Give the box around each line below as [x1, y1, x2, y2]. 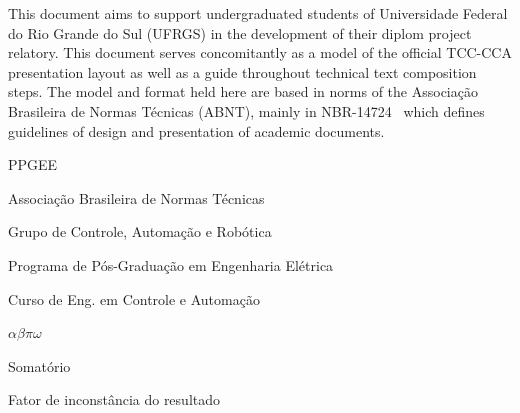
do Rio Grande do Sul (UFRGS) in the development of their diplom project [8, 22, 472, 43]
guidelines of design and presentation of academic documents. [8, 120, 385, 141]
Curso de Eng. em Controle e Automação [8, 288, 260, 309]
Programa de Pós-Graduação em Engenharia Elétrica [8, 254, 334, 275]
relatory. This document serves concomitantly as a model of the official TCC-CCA [8, 42, 512, 63]
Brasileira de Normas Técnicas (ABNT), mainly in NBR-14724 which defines [8, 100, 485, 121]
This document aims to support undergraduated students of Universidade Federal [8, 3, 508, 23]
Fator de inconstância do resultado [8, 389, 221, 410]
